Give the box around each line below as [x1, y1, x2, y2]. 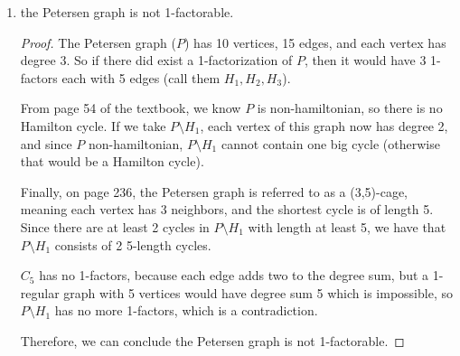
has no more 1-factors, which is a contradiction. [54, 301, 318, 320]
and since [20, 134, 72, 153]
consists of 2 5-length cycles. [54, 235, 211, 254]
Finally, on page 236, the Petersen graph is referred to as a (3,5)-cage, [20, 182, 408, 201]
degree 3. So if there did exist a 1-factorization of [20, 51, 293, 70]
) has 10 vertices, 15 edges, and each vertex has [183, 33, 446, 52]
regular [20, 283, 60, 302]
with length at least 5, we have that [248, 217, 446, 236]
